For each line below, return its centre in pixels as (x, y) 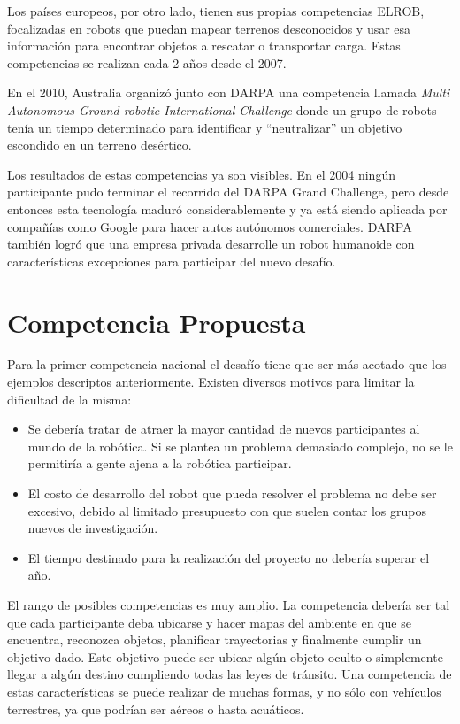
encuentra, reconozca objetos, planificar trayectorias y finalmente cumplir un (215, 639)
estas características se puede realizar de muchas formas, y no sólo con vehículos (224, 691)
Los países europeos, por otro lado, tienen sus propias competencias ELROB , (216, 11)
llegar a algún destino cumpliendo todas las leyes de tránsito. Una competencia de (230, 674)
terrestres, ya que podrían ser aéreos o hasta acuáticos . (156, 709)
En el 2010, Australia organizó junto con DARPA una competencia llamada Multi (229, 92)
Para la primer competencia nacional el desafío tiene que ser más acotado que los (227, 364)
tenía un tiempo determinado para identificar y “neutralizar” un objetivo (205, 127)
